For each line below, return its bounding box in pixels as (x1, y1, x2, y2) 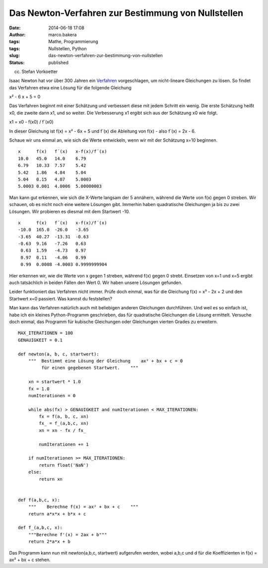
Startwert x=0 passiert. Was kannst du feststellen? (9, 295, 113, 301)
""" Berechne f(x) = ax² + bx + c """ (28, 504, 138, 510)
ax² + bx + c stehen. (9, 557, 51, 563)
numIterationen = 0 (28, 393, 76, 398)
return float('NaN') (39, 462, 89, 468)
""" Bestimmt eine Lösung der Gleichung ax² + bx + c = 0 (28, 358, 183, 363)
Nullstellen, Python (48, 45, 87, 52)
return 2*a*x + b (28, 539, 70, 545)
